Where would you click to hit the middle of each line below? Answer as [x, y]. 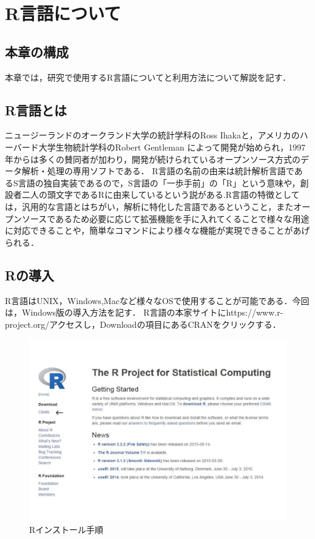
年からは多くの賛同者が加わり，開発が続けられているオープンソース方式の [153, 159]
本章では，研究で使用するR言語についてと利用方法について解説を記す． [148, 77]
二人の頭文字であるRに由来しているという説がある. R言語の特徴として [161, 195]
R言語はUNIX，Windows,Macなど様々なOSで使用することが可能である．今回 [157, 300]
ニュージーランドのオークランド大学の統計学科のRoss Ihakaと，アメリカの [152, 135]
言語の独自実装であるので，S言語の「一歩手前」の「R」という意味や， [159, 182]
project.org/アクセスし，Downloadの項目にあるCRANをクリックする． [143, 324]
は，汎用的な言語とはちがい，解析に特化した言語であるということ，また [149, 206]
